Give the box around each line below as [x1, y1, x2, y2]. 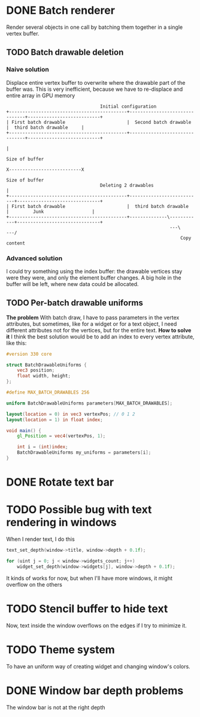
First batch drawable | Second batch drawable [11, 119, 192, 125]
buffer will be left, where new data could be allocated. [6, 280, 139, 287]
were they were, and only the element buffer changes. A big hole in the [6, 274, 181, 281]
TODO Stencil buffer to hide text [6, 602, 168, 615]
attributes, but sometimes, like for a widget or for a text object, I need [6, 320, 177, 328]
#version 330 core [6, 351, 52, 357]
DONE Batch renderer [6, 4, 116, 17]
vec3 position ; [17, 367, 55, 373]
